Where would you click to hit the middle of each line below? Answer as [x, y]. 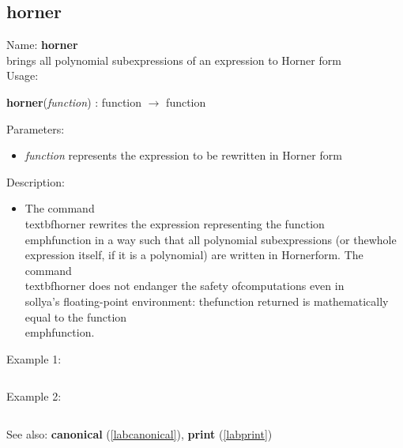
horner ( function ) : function [74, 102]
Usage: [23, 75]
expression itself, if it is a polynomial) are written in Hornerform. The [194, 255]
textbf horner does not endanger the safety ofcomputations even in [185, 286]
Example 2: [34, 396]
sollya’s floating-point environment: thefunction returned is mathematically [207, 301]
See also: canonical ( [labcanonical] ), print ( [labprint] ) [139, 433]
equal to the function [76, 316]
